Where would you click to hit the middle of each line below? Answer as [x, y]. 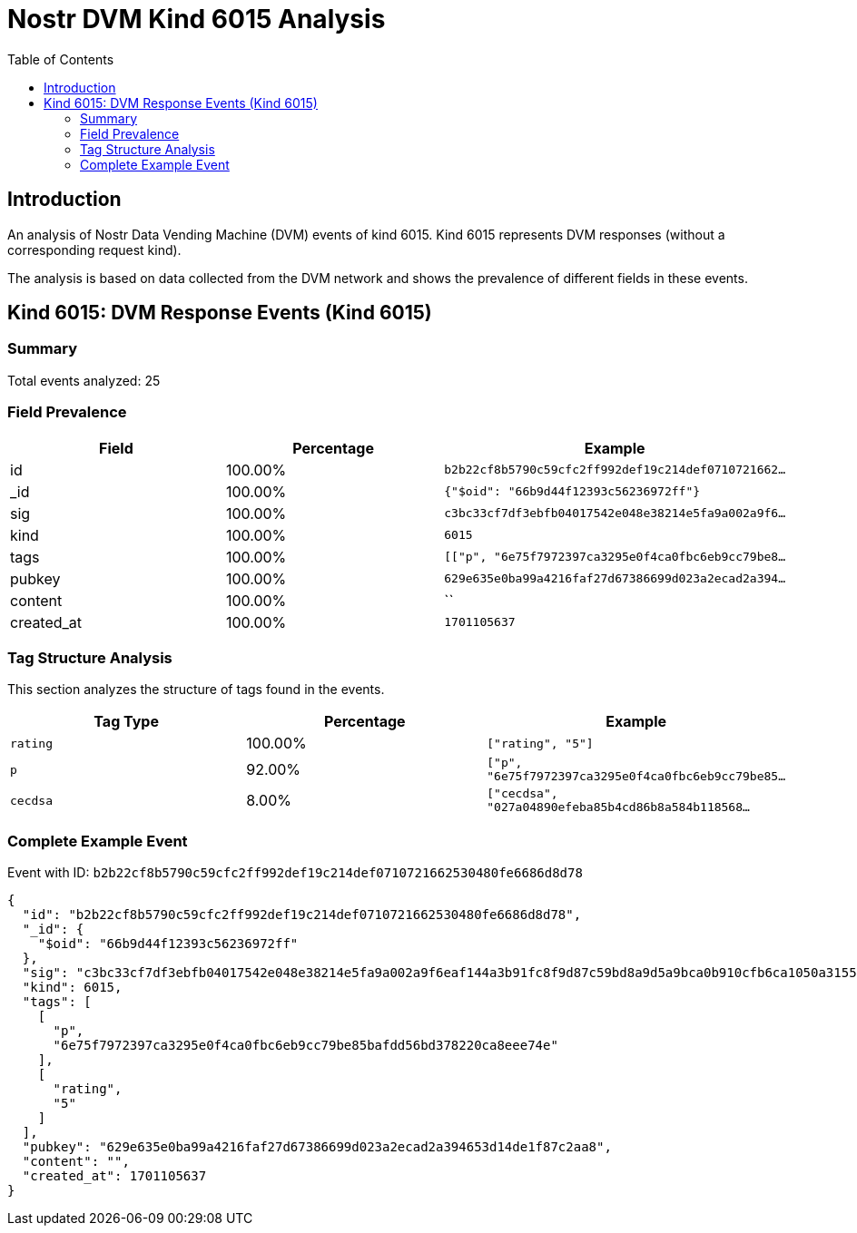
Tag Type [126, 722]
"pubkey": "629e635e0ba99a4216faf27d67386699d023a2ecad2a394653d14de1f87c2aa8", [317, 1147]
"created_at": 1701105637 [114, 1176]
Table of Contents [61, 59]
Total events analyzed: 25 [84, 380]
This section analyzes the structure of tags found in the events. [196, 690]
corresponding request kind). [94, 250]
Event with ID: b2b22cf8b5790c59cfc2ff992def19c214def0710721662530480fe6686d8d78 [295, 873]
